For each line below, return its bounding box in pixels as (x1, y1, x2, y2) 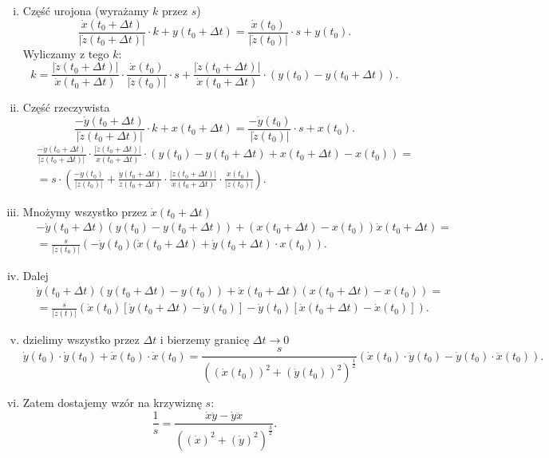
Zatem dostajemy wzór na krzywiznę (22, 394, 202, 411)
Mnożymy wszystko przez (22, 203, 148, 219)
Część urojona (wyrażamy (22, 2, 149, 18)
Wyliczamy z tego (22, 45, 109, 61)
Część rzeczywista (22, 99, 110, 116)
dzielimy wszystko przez (22, 330, 140, 347)
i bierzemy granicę (160, 330, 250, 347)
